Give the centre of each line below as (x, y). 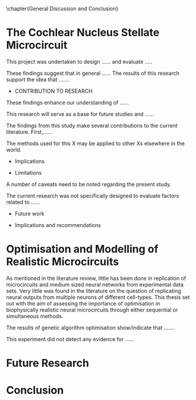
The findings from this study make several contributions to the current (92, 125)
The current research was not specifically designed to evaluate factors (93, 196)
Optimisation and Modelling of (82, 249)
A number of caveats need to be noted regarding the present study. (89, 184)
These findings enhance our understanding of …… (67, 102)
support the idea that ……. (38, 79)
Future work (29, 213)
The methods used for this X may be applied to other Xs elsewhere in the (96, 143)
